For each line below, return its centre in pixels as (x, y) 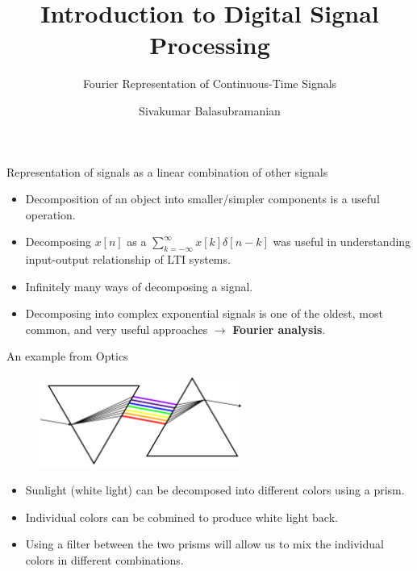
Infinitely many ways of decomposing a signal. (139, 286)
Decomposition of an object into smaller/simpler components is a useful (202, 199)
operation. (50, 214)
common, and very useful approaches (117, 329)
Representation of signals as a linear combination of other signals (167, 171)
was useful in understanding (342, 242)
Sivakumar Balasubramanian (210, 110)
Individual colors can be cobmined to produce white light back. (181, 517)
